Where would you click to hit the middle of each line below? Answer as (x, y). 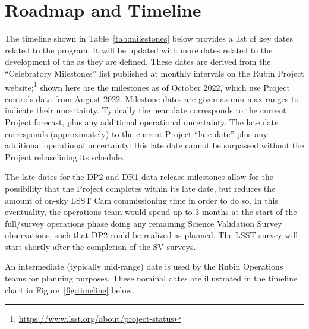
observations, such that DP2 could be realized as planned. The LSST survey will (152, 235)
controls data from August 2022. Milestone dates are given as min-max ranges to (152, 98)
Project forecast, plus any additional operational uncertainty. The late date (142, 121)
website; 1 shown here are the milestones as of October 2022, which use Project (147, 86)
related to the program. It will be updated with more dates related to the (139, 50)
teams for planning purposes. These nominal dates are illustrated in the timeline (151, 278)
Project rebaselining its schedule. (64, 156)
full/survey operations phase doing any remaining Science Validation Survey (144, 223)
